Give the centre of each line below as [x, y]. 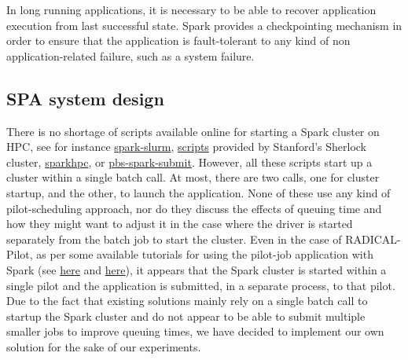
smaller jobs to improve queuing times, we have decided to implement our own [195, 331]
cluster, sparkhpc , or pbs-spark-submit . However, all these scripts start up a [189, 162]
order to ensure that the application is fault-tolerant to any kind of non [178, 40]
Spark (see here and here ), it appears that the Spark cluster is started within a [197, 269]
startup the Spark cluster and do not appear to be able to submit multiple [186, 316]
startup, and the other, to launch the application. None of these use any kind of [198, 192]
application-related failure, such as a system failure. [130, 55]
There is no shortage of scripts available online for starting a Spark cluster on [193, 131]
